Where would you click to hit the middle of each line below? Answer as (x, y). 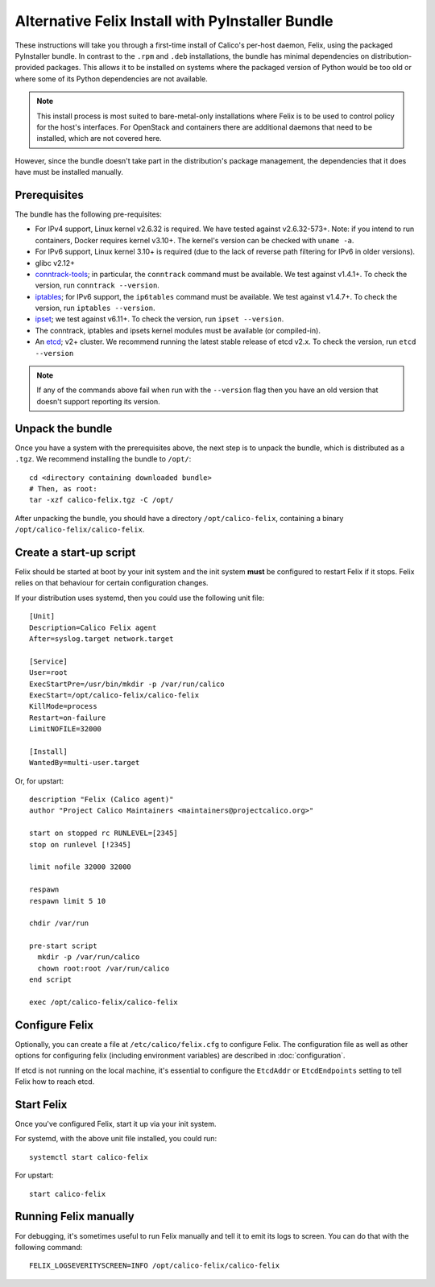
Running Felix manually (75, 1217)
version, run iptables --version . (95, 308)
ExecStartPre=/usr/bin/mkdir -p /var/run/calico (127, 684)
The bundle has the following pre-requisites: (89, 214)
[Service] (48, 661)
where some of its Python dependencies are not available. (112, 79)
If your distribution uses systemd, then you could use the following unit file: (140, 598)
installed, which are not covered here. (99, 139)
